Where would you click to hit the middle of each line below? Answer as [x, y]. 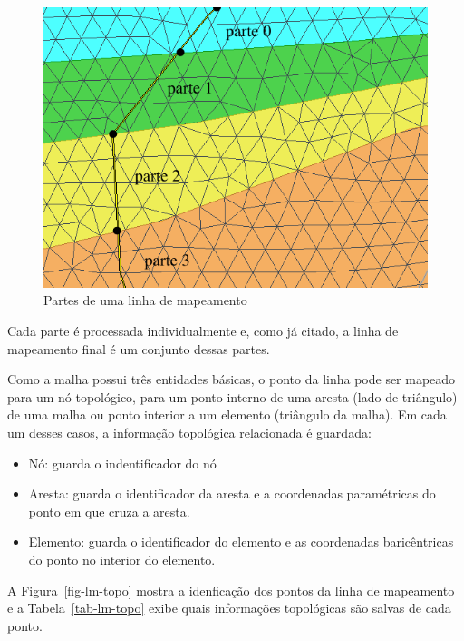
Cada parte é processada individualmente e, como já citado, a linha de [203, 331]
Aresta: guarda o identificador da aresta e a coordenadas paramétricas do [232, 493]
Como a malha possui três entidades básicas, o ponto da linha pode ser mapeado [232, 379]
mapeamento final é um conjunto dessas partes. [139, 348]
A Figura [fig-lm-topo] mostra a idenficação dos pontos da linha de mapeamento [231, 590]
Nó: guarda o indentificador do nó [122, 463]
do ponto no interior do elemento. [122, 559]
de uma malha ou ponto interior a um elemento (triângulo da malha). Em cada [227, 414]
